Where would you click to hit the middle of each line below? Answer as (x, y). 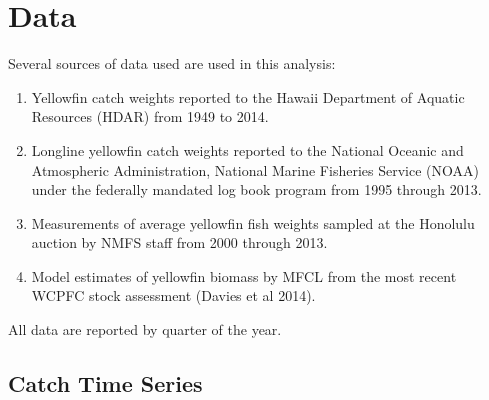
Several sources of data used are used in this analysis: (172, 63)
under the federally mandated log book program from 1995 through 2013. (256, 189)
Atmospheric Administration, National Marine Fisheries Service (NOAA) (255, 169)
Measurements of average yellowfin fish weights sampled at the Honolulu (253, 222)
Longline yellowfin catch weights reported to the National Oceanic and (247, 149)
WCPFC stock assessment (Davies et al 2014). (173, 295)
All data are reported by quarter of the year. (145, 329)
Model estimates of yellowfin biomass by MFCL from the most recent (244, 275)
